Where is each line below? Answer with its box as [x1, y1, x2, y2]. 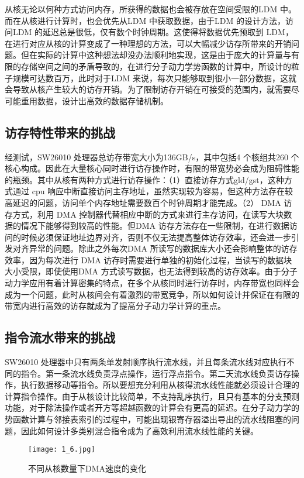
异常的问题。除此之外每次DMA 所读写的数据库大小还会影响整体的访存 [29, 242, 298, 255]
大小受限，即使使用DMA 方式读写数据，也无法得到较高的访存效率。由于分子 [5, 265, 298, 277]
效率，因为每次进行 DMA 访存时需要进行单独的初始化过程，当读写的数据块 [5, 253, 292, 266]
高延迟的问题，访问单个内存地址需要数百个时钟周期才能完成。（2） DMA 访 [5, 196, 292, 208]
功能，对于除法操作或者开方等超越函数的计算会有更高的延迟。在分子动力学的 [5, 401, 299, 414]
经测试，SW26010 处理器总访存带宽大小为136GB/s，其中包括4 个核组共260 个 [5, 150, 299, 163]
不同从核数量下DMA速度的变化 [28, 462, 147, 474]
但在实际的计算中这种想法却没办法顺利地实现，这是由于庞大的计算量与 [20, 49, 291, 61]
